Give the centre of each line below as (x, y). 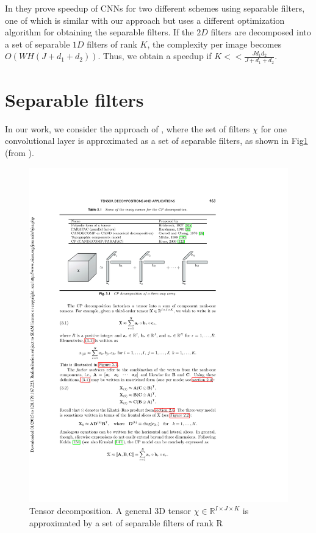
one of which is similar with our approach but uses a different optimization (145, 20)
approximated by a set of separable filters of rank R (126, 522)
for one (274, 128)
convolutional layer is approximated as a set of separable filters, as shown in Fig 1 (156, 141)
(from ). (20, 152)
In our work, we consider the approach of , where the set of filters (127, 128)
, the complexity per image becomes (214, 44)
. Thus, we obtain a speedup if (155, 56)
